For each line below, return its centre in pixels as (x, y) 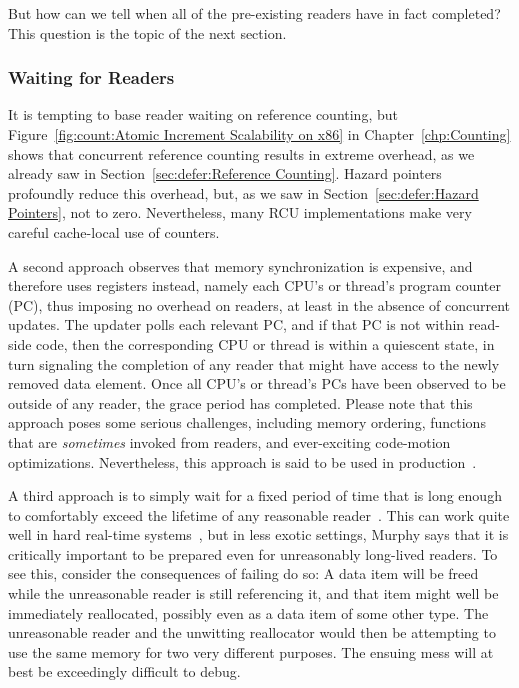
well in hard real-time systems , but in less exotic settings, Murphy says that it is (258, 534)
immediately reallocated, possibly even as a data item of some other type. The (248, 612)
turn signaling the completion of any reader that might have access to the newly (254, 363)
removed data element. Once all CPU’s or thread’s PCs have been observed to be (257, 383)
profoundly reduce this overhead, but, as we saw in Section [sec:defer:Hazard (243, 192)
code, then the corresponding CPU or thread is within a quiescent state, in (265, 343)
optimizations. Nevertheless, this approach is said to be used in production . (242, 461)
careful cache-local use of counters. (114, 231)
